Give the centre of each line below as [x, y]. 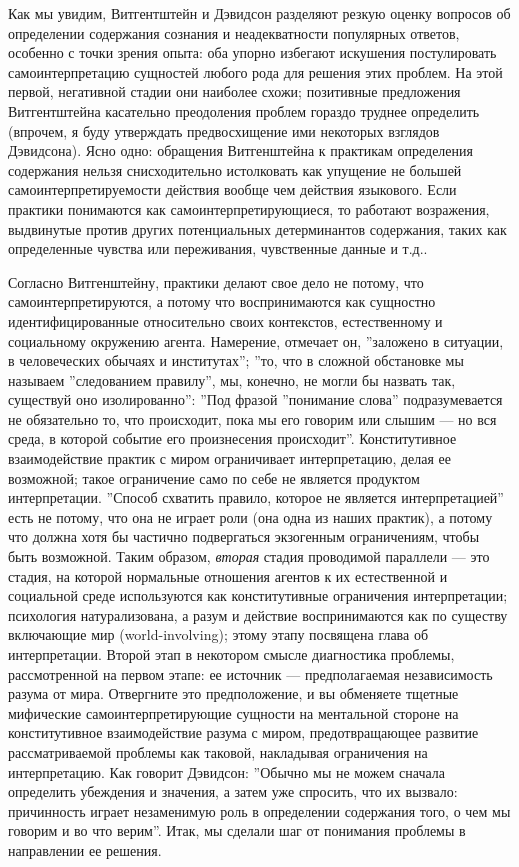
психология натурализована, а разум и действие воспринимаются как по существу [258, 614]
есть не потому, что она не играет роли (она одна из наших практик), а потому [250, 516]
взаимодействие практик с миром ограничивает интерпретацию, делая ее [230, 458]
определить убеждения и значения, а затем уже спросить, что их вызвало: [233, 791]
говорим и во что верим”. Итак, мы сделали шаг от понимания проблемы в [237, 830]
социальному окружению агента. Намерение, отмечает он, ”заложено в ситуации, [256, 340]
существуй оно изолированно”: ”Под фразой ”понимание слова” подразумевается [255, 399]
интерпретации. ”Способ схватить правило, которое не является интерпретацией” [256, 497]
